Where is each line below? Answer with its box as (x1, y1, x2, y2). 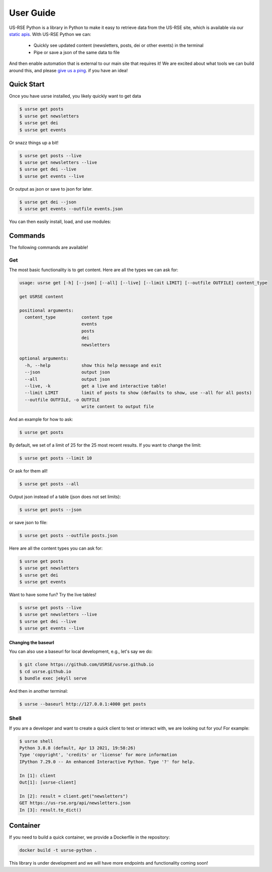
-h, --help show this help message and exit (25, 363, 162, 368)
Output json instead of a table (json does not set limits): (9, 494, 121, 500)
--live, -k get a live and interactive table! (25, 383, 167, 389)
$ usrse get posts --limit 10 (19, 455, 92, 461)
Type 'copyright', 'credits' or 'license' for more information (19, 752, 177, 758)
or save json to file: (9, 519, 48, 525)
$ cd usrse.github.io (19, 669, 72, 674)
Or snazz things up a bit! (9, 140, 59, 145)
